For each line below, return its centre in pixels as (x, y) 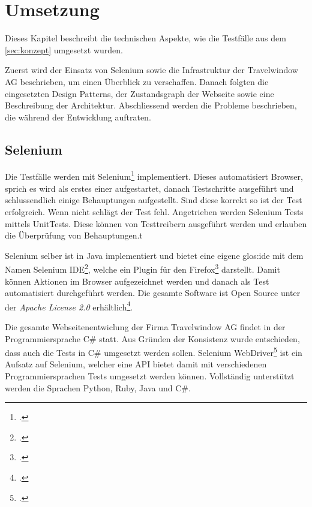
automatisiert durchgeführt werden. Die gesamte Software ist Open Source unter (153, 293)
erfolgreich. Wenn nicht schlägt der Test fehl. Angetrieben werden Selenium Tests (154, 211)
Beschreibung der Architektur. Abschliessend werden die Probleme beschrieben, (151, 105)
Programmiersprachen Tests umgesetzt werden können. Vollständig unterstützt (150, 376)
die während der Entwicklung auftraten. (78, 117)
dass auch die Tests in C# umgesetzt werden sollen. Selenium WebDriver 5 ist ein (154, 351)
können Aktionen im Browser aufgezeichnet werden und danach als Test (137, 281)
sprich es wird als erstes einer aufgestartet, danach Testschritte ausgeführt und (149, 188)
